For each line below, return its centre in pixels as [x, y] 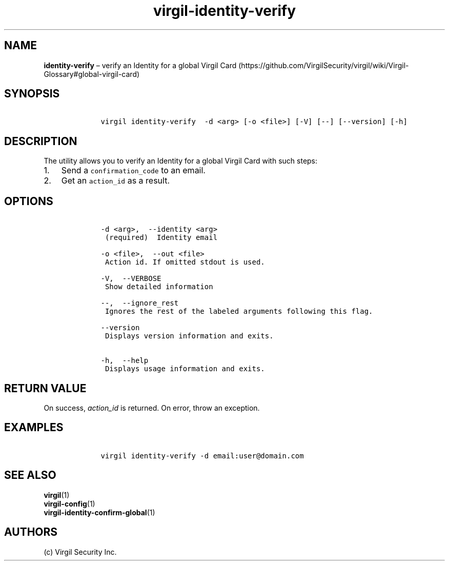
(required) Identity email [161, 238]
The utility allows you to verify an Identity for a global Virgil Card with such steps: [181, 161]
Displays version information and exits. [189, 336]
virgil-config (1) [69, 503]
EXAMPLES [34, 428]
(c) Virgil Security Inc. [80, 552]
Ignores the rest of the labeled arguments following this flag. [239, 311]
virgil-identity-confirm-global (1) [99, 512]
